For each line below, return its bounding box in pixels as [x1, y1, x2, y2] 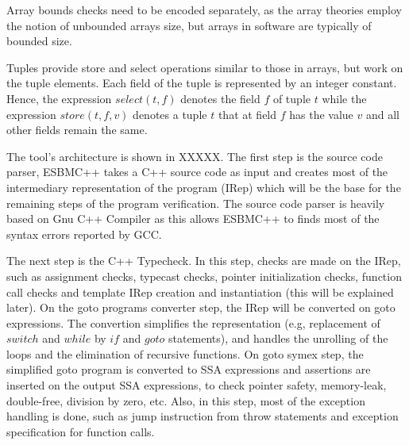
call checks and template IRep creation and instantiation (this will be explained [6, 283, 394, 300]
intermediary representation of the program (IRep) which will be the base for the [6, 178, 401, 195]
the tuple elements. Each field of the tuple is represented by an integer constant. [6, 75, 397, 91]
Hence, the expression [6, 90, 112, 106]
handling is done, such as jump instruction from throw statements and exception [6, 408, 399, 424]
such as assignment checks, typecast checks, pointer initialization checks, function [6, 267, 402, 284]
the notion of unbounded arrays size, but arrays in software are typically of [6, 17, 372, 33]
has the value [289, 105, 353, 122]
